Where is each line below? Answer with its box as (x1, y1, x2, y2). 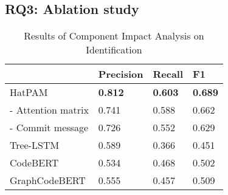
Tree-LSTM (10, 138, 60, 152)
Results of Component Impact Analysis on (24, 29, 204, 43)
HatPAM (10, 85, 48, 100)
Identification (86, 43, 142, 57)
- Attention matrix (10, 103, 89, 117)
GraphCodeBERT (10, 173, 86, 188)
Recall (153, 67, 184, 81)
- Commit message (10, 120, 89, 135)
